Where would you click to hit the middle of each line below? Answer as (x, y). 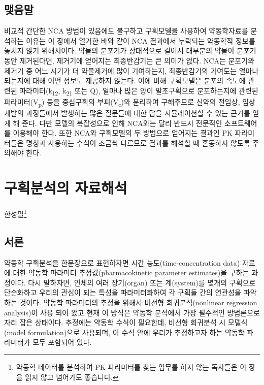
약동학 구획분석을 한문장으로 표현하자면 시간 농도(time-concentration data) (122, 262)
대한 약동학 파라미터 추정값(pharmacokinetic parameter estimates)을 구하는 (131, 272)
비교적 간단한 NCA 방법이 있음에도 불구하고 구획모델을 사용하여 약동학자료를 (126, 31)
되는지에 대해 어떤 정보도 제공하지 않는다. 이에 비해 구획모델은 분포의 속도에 (125, 81)
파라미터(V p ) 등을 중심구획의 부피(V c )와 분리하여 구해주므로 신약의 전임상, (122, 102)
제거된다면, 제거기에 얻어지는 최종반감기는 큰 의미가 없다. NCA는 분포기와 (137, 60)
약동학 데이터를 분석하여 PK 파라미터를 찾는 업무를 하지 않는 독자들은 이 (131, 366)
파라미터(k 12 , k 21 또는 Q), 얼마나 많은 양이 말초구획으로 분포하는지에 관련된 (139, 91)
